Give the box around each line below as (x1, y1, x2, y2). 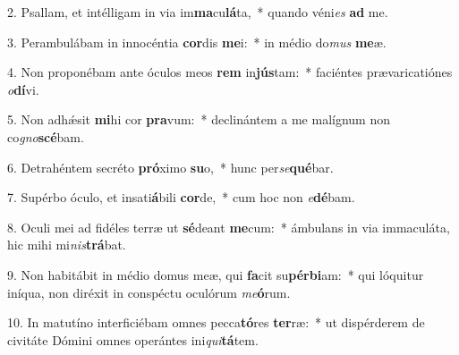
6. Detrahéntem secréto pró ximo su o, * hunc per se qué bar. (7, 157, 334, 176)
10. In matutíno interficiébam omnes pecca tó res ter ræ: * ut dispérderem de (7, 313, 425, 332)
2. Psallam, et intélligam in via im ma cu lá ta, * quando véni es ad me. (7, 3, 388, 21)
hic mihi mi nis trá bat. (7, 235, 126, 254)
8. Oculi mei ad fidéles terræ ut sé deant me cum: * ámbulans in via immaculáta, (7, 217, 450, 236)
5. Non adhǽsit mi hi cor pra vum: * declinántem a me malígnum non (7, 110, 391, 129)
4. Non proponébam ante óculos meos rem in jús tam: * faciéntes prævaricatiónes (7, 63, 453, 81)
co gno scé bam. (7, 127, 84, 146)
